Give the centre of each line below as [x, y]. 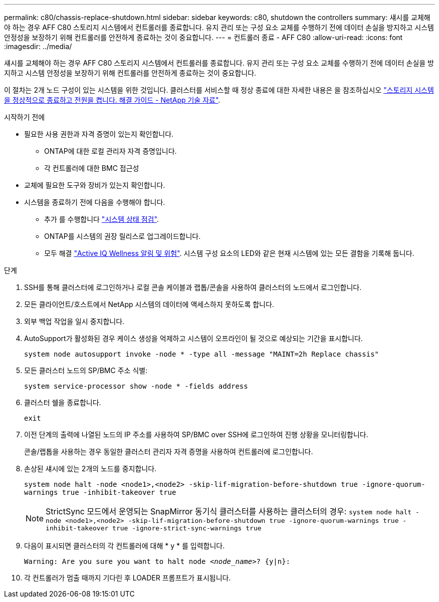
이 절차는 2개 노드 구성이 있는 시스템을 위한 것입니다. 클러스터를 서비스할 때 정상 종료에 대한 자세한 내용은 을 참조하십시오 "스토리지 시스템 [219, 90]
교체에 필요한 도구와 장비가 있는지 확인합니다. [95, 185]
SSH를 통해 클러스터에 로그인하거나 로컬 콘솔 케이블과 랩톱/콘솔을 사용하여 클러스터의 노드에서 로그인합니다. [193, 287]
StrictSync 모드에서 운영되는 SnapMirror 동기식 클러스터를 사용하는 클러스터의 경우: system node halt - [233, 511]
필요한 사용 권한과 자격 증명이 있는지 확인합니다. [99, 134]
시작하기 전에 [25, 117]
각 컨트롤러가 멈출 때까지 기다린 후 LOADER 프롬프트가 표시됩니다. [128, 578]
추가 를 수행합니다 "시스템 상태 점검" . [101, 219]
